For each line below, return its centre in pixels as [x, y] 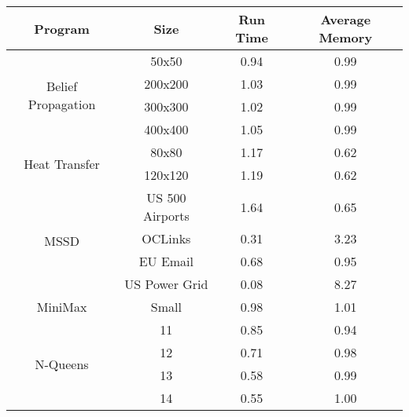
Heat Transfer [62, 163]
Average [346, 19]
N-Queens [62, 364]
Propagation [62, 104]
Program [62, 28]
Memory [346, 37]
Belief [62, 86]
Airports [166, 216]
